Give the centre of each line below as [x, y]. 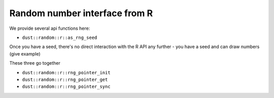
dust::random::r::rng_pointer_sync [66, 87]
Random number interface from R [81, 13]
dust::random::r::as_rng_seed [60, 37]
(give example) [25, 54]
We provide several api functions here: [50, 28]
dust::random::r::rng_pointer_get [65, 79]
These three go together [35, 63]
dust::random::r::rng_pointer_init [66, 72]
